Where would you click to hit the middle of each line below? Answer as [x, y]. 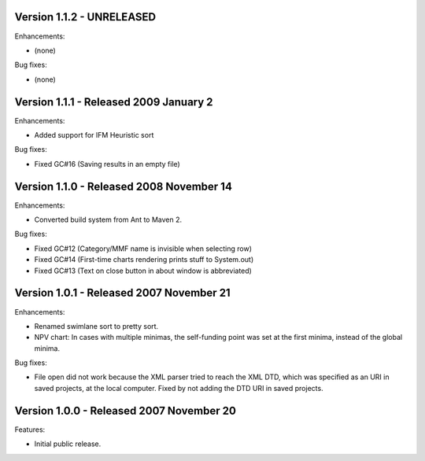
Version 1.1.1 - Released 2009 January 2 [114, 102]
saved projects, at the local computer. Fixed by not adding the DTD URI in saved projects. [179, 388]
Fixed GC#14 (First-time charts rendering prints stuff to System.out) [144, 260]
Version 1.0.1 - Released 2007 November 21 [123, 293]
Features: [30, 430]
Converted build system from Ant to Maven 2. [108, 219]
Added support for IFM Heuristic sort [94, 135]
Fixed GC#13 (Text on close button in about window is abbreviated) [143, 271]
